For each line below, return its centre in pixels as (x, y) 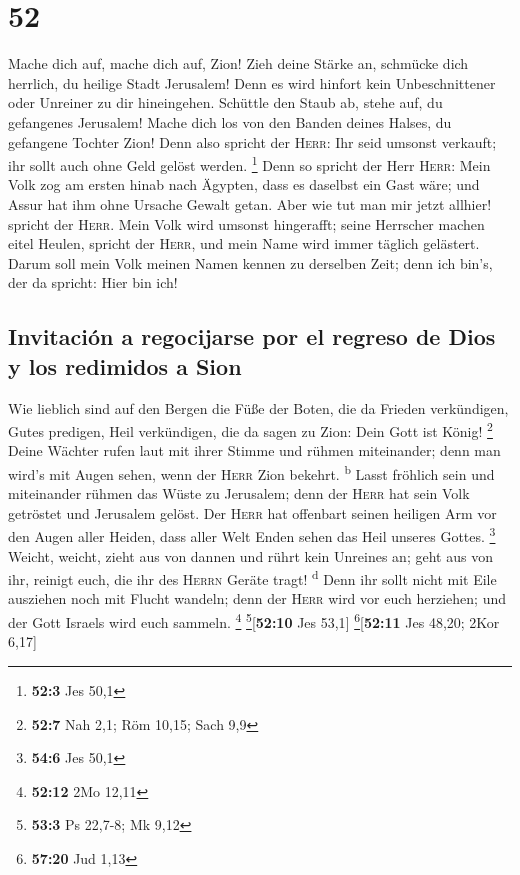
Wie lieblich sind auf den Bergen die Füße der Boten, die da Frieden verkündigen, (258, 407)
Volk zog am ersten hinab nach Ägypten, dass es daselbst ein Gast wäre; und (244, 184)
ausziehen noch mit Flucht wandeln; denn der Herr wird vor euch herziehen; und (257, 598)
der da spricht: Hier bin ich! (93, 282)
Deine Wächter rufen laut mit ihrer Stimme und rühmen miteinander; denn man (254, 450)
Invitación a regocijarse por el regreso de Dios (252, 336)
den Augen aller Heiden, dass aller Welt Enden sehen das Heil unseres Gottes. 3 (252, 535)
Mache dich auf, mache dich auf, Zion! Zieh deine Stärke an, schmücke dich (238, 63)
